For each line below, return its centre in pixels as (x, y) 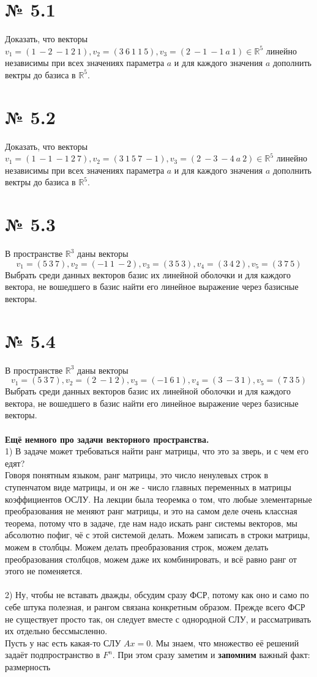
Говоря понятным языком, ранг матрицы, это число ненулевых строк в (137, 475)
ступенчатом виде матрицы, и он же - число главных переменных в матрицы (148, 486)
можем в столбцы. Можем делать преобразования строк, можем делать (137, 546)
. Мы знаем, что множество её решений (225, 642)
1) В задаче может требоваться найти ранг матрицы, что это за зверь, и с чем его (157, 451)
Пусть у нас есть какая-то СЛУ (63, 642)
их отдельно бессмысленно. (56, 631)
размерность (28, 666)
